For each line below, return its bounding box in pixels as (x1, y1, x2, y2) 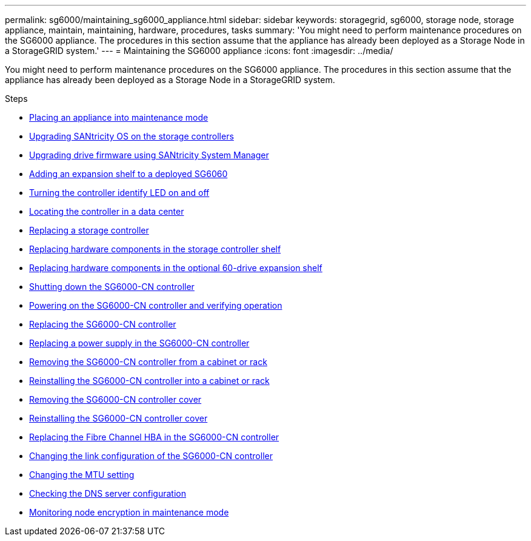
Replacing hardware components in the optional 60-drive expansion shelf (29, 263, 322, 273)
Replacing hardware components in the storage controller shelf (29, 244, 281, 254)
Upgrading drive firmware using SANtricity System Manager (29, 150, 269, 160)
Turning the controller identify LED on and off (29, 187, 210, 198)
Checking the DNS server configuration (29, 488, 186, 499)
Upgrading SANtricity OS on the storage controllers (29, 131, 234, 141)
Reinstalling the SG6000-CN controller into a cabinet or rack (29, 375, 270, 386)
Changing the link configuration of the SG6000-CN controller (29, 451, 273, 461)
